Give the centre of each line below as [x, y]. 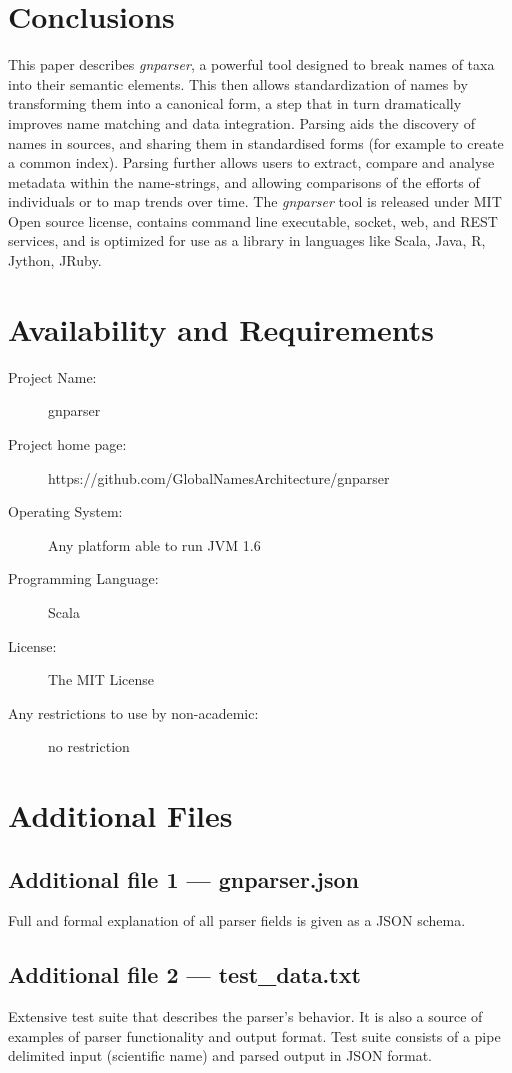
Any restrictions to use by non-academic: [133, 712]
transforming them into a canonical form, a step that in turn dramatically [235, 103]
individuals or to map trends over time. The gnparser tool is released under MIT [255, 201]
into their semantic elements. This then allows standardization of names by [238, 83]
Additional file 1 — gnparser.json [183, 878]
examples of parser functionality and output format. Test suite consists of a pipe [254, 1035]
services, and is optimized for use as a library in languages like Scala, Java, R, [247, 240]
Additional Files [120, 815]
